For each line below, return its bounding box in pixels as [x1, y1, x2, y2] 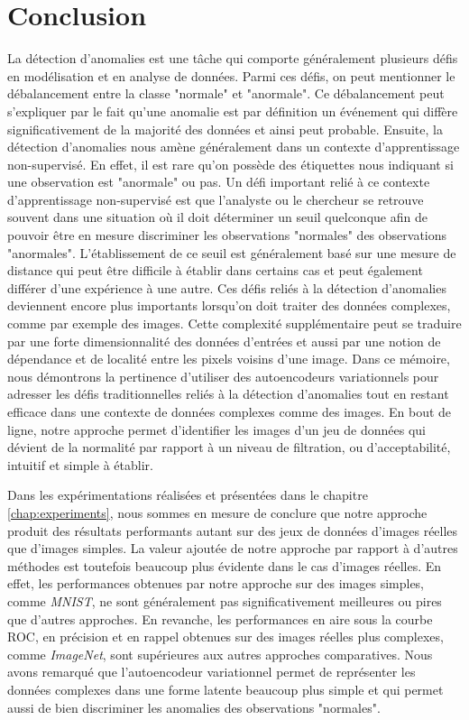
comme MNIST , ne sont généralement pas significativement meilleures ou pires [7, 591, 442, 610]
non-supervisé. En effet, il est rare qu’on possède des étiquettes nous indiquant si [7, 154, 454, 173]
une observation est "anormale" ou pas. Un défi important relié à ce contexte [7, 172, 430, 191]
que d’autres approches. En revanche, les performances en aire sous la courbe [7, 609, 433, 628]
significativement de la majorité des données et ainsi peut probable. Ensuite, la [7, 119, 443, 138]
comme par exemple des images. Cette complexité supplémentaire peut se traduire [7, 314, 462, 333]
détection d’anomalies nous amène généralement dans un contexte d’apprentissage [7, 137, 460, 156]
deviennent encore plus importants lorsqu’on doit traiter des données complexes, [7, 296, 451, 315]
